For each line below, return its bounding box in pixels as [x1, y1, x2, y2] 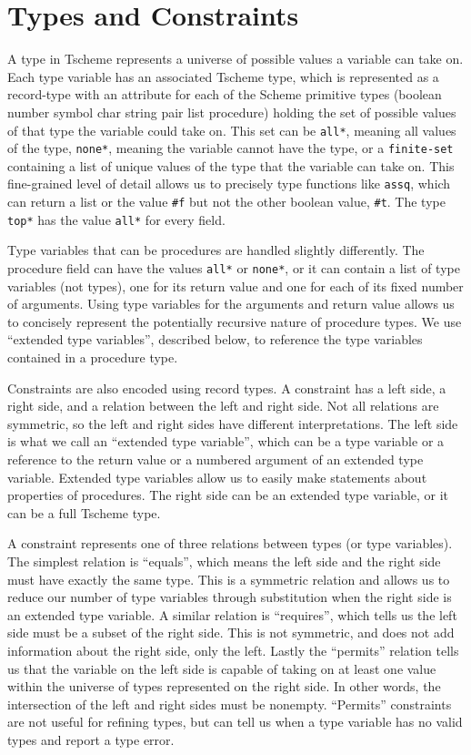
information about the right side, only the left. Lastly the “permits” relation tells [7, 640, 459, 659]
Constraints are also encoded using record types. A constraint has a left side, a [7, 378, 446, 397]
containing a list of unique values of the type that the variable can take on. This [7, 156, 455, 175]
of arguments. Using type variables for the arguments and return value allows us [7, 294, 455, 313]
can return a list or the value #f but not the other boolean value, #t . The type [7, 192, 446, 211]
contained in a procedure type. [7, 348, 178, 366]
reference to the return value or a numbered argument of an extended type [7, 449, 424, 468]
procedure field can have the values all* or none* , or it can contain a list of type [7, 258, 460, 277]
